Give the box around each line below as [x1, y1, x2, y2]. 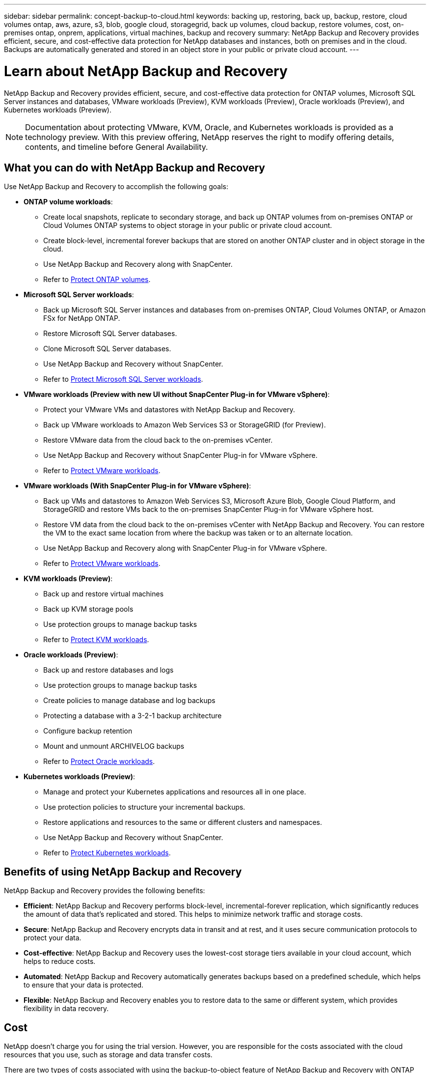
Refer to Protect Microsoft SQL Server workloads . [43, 375, 203, 384]
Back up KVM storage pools [43, 605, 134, 614]
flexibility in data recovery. [24, 1004, 109, 1013]
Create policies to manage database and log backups [43, 696, 215, 705]
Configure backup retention [43, 727, 133, 735]
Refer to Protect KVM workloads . [43, 635, 149, 644]
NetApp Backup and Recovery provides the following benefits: [4, 886, 205, 895]
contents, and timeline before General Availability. [25, 141, 208, 152]
